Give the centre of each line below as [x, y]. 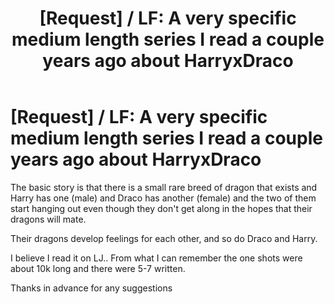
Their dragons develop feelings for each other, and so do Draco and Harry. [164, 238]
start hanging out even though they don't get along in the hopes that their [161, 208]
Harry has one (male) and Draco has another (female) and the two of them [163, 198]
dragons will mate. [48, 219]
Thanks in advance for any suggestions [91, 288]
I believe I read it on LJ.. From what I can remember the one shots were [156, 258]
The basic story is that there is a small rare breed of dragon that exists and [164, 187]
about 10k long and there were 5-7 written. [98, 268]
